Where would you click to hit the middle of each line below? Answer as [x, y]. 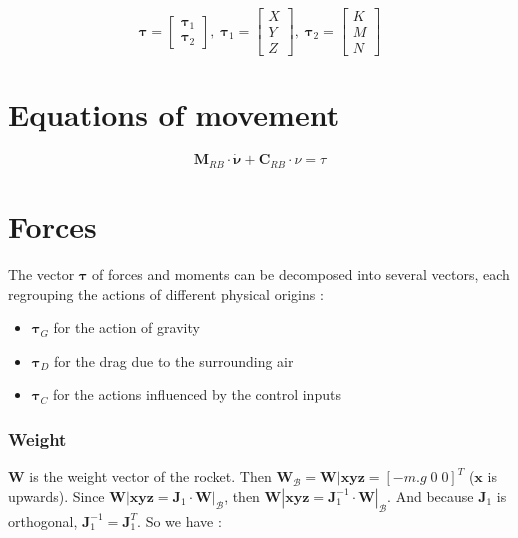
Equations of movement [174, 114]
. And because [430, 495]
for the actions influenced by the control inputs [196, 394]
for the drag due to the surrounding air [173, 360]
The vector [41, 274]
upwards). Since [56, 495]
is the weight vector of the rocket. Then [150, 476]
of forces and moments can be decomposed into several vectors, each [301, 274]
